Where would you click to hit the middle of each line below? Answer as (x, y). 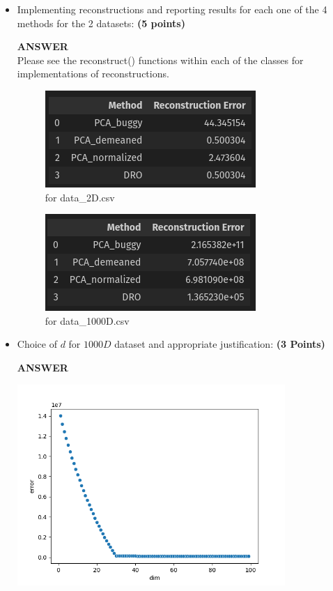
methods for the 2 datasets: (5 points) (101, 23)
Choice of (37, 344)
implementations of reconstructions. (93, 74)
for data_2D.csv (80, 197)
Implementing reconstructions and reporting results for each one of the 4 (172, 9)
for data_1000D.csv (87, 320)
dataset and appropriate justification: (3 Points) (220, 344)
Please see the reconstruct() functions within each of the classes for (160, 60)
